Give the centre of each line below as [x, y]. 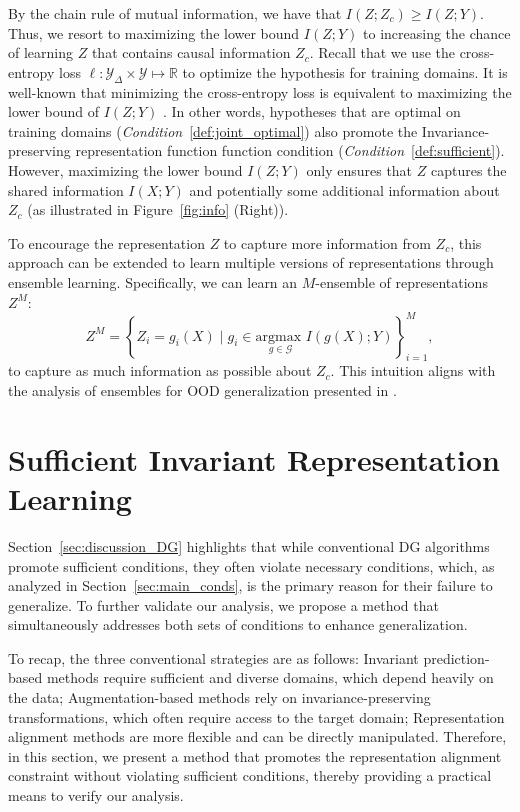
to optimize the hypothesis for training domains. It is [345, 71]
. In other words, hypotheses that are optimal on [311, 111]
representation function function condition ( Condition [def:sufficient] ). [290, 150]
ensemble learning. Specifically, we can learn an [153, 281]
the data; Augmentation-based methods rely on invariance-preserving [219, 697]
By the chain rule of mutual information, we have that [175, 13]
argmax [278, 336]
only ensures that [359, 169]
